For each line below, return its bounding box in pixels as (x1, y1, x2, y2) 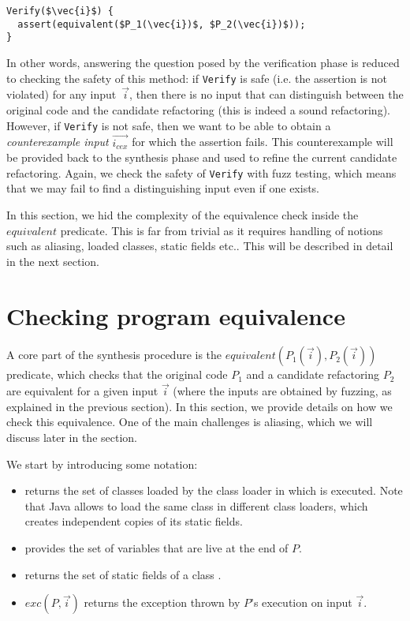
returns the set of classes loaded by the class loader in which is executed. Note (24, 482, 403, 499)
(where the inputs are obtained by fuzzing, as (173, 383, 392, 399)
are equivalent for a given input (6, 383, 158, 399)
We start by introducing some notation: (6, 455, 198, 472)
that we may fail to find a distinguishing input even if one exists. (6, 180, 319, 196)
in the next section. (6, 253, 99, 269)
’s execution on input (250, 594, 352, 611)
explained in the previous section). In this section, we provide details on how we (6, 398, 393, 414)
